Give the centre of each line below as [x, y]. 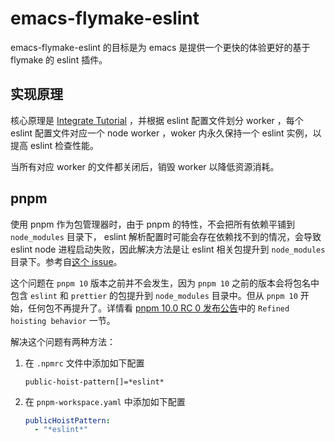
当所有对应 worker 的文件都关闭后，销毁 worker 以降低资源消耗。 [145, 166]
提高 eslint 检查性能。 [55, 145]
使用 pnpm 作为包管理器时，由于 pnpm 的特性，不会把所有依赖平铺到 [153, 224]
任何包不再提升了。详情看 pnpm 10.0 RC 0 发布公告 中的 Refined [158, 308]
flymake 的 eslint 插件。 [59, 59]
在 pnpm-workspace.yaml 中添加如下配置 [105, 401]
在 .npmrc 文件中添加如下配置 [84, 363]
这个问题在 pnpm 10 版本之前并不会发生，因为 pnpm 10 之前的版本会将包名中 [165, 283]
